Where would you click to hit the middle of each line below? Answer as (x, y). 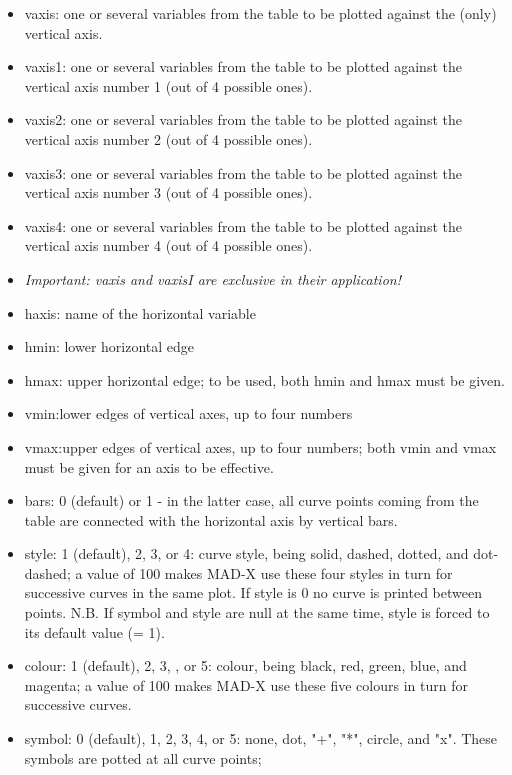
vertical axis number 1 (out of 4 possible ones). (168, 85)
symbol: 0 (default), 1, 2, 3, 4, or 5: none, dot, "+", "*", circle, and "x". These (261, 738)
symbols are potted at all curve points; (143, 757)
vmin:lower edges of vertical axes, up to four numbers (188, 413)
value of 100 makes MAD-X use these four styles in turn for (270, 572)
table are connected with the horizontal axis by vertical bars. (211, 519)
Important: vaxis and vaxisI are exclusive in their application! (212, 278)
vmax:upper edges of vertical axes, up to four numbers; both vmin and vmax (260, 446)
